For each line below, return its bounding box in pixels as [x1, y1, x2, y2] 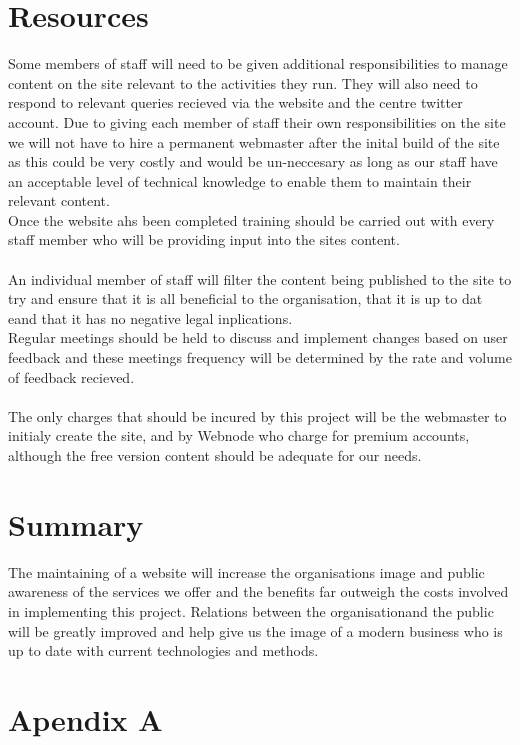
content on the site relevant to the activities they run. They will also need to [8, 72, 478, 93]
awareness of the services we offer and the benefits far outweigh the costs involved [8, 581, 509, 602]
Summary [8, 503, 144, 544]
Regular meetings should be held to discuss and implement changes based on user [8, 327, 508, 348]
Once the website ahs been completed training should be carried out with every [8, 209, 495, 230]
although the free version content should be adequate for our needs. [8, 445, 422, 465]
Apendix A [8, 698, 163, 739]
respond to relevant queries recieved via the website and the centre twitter [8, 92, 463, 113]
